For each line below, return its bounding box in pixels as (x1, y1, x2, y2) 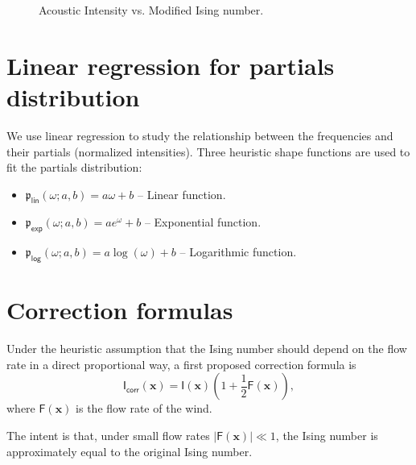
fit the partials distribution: (6, 159, 142, 176)
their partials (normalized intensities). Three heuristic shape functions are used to (6, 143, 410, 160)
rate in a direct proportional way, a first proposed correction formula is (6, 355, 356, 372)
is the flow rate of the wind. (76, 400, 212, 417)
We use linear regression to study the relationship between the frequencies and (6, 127, 393, 143)
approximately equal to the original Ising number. (6, 442, 253, 459)
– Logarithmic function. (179, 243, 297, 260)
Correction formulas (6, 293, 233, 326)
